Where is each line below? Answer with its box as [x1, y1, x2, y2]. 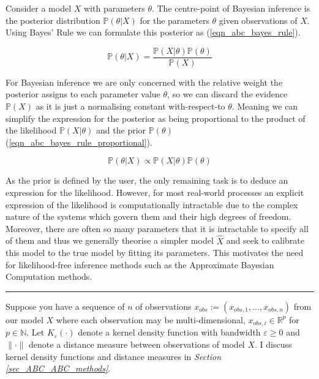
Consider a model [6, 2, 72, 14]
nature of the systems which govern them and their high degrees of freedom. [6, 210, 291, 223]
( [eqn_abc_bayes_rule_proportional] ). [6, 135, 152, 148]
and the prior [96, 124, 146, 137]
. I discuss [255, 338, 292, 351]
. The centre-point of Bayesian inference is [151, 2, 310, 14]
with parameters [83, 2, 145, 14]
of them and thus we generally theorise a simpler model [6, 234, 214, 247]
